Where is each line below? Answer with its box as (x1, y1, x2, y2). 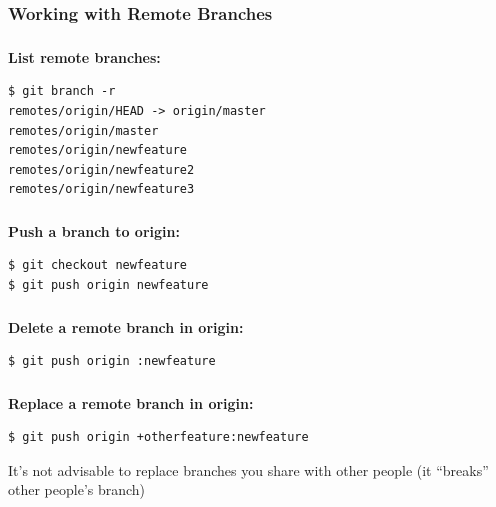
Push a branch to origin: (8, 220, 180, 241)
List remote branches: (8, 46, 161, 67)
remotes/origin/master (8, 123, 159, 138)
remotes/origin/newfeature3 (8, 182, 195, 197)
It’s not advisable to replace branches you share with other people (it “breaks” (8, 459, 489, 480)
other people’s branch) (8, 479, 146, 500)
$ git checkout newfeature (8, 258, 187, 273)
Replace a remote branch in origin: (8, 392, 254, 413)
